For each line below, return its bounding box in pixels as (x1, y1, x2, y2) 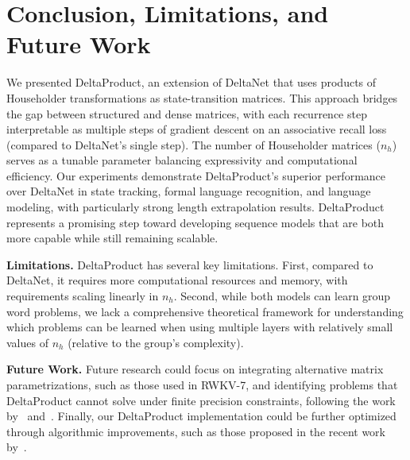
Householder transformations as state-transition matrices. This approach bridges (6, 89, 398, 106)
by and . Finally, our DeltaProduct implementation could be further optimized (6, 408, 396, 424)
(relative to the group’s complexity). (68, 334, 244, 350)
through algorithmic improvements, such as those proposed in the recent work (6, 423, 385, 439)
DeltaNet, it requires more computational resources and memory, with (6, 272, 348, 288)
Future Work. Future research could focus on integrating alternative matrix (6, 361, 384, 377)
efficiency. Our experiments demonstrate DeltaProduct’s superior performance (6, 167, 386, 184)
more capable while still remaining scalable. (6, 230, 219, 246)
